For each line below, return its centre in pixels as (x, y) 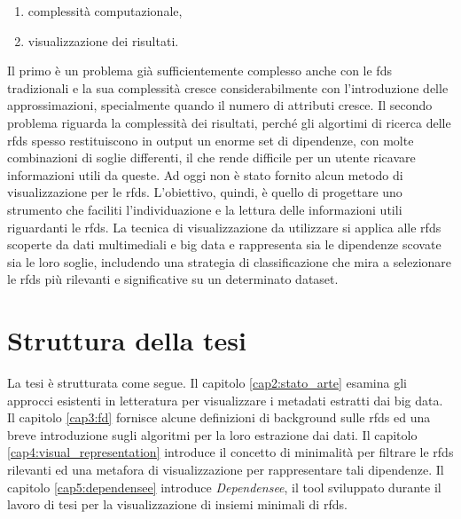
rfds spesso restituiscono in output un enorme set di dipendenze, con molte (211, 140)
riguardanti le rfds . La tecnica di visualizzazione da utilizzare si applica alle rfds (224, 227)
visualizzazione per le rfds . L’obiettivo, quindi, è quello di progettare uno (205, 192)
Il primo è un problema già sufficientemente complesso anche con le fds (199, 71)
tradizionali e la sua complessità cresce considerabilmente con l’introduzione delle (228, 87)
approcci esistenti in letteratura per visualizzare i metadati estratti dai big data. (225, 400)
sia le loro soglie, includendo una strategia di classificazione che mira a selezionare (230, 261)
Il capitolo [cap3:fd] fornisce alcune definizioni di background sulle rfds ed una (219, 417)
